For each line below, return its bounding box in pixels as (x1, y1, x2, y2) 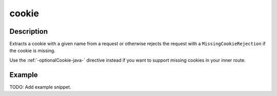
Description (9, 27, 48, 36)
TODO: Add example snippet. (9, 84, 71, 90)
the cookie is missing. (9, 47, 56, 54)
